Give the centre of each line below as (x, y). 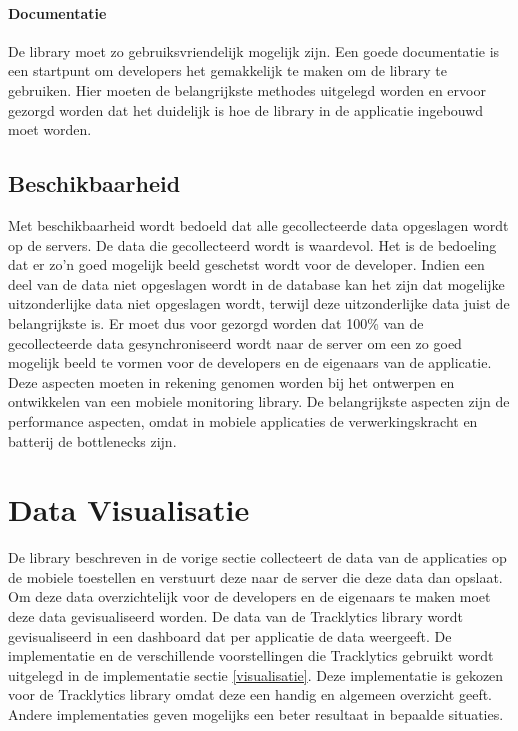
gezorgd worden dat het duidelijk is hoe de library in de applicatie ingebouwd (246, 109)
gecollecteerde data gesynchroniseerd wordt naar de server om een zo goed (235, 342)
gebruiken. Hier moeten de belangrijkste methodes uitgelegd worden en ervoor (247, 89)
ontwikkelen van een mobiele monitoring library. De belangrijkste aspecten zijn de (259, 401)
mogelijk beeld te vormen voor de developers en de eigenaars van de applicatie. (250, 362)
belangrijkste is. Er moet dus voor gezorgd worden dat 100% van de (216, 322)
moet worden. (50, 129)
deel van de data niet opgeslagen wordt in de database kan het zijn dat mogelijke (256, 283)
